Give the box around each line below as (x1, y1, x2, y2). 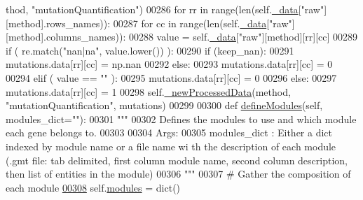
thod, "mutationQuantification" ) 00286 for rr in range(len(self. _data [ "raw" (6, 2, 324, 16)
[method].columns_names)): (6, 29, 126, 44)
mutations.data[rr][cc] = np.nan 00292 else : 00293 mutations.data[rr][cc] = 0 (6, 57, 333, 71)
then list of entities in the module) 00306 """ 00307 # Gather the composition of (6, 166, 351, 181)
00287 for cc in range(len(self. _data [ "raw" (113, 15, 292, 30)
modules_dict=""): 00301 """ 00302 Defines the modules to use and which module (6, 111, 357, 126)
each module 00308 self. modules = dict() (6, 180, 181, 194)
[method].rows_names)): (6, 15, 111, 30)
